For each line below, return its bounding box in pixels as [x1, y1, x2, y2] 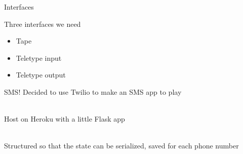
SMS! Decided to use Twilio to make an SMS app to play [4, 86, 182, 97]
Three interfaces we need [4, 18, 81, 29]
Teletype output [16, 69, 66, 80]
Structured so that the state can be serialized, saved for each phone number [4, 140, 239, 151]
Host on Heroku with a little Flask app [4, 113, 125, 124]
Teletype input [16, 52, 62, 63]
